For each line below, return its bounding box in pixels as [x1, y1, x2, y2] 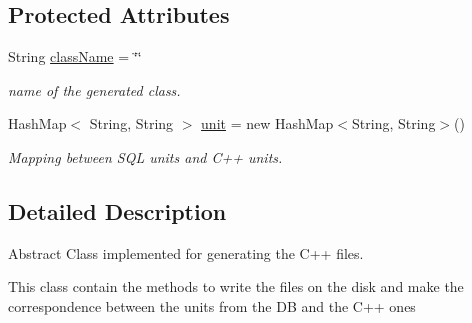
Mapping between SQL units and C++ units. [8, 146, 283, 167]
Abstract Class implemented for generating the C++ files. [8, 242, 364, 263]
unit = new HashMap [201, 113, 334, 134]
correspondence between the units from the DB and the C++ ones [8, 295, 416, 316]
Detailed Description [8, 195, 227, 226]
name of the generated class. [8, 79, 181, 100]
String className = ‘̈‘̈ [8, 46, 142, 67]
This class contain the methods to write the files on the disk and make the [8, 276, 464, 297]
